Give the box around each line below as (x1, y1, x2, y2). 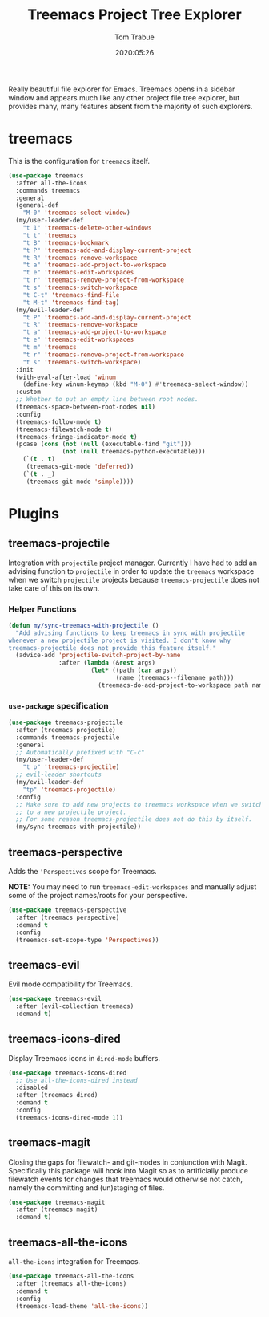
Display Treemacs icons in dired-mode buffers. (8, 1053, 161, 1063)
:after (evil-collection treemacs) (15, 1002, 134, 1010)
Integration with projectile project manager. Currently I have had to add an (8, 558, 258, 567)
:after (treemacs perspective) (15, 913, 120, 921)
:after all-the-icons (15, 179, 88, 187)
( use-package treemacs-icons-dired (8, 1069, 127, 1077)
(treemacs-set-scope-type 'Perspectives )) (15, 936, 159, 944)
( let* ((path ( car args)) (90, 666, 178, 675)
